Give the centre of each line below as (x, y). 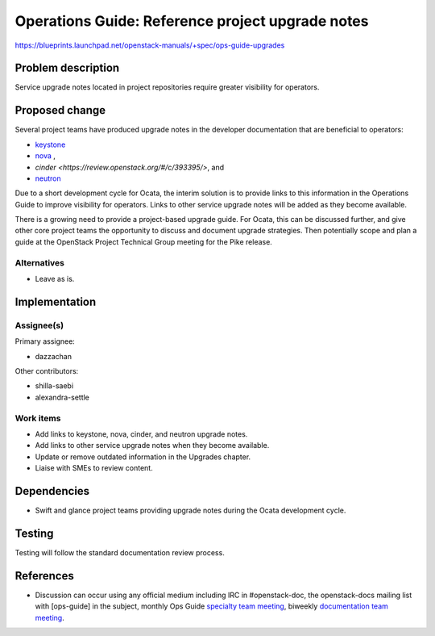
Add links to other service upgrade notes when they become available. (152, 446)
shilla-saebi (54, 386)
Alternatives (39, 262)
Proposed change (60, 110)
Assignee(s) (39, 325)
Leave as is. (55, 279)
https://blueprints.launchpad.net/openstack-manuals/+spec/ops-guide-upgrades (150, 45)
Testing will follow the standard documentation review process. (120, 552)
